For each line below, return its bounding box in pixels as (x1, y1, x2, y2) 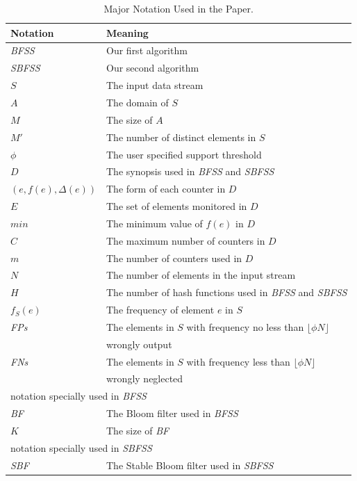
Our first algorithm (106, 43, 188, 58)
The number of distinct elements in (106, 129, 256, 144)
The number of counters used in (106, 250, 242, 265)
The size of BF (106, 423, 169, 437)
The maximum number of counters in (106, 233, 265, 247)
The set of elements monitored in (106, 199, 247, 213)
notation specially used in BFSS (10, 389, 147, 403)
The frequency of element (106, 302, 215, 317)
